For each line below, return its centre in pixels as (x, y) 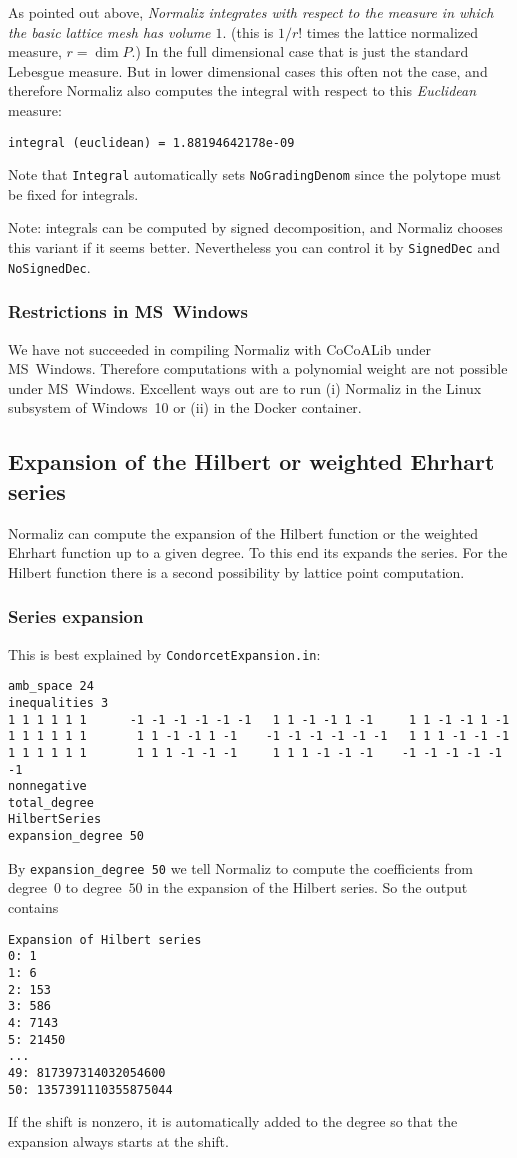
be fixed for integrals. (73, 193)
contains (33, 907)
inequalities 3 (58, 702)
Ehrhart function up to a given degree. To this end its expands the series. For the (258, 552)
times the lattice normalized (392, 31)
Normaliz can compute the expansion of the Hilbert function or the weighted (243, 532)
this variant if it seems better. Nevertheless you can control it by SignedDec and (254, 247)
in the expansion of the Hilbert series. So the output (307, 887)
